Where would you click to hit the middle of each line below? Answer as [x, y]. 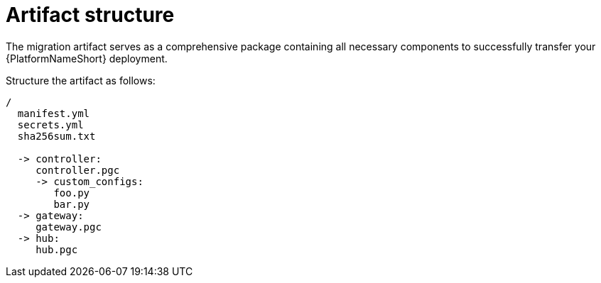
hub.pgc [57, 249]
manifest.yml [54, 113]
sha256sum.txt [56, 136]
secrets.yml [50, 124]
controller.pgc [78, 170]
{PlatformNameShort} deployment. [87, 58]
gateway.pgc [69, 227]
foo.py [72, 193]
